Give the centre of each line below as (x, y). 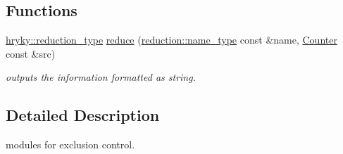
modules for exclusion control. (70, 145)
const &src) (31, 53)
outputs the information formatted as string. (101, 77)
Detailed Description (83, 115)
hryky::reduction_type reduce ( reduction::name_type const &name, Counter (171, 40)
